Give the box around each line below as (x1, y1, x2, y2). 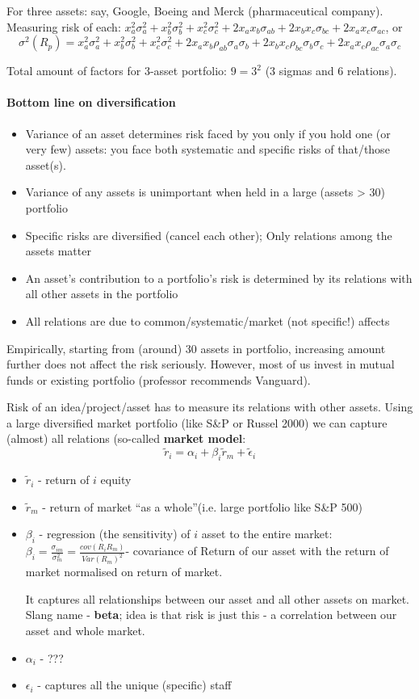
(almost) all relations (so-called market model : (6, 430, 246, 447)
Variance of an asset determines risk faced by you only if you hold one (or (25, 124, 391, 141)
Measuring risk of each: (6, 18, 121, 35)
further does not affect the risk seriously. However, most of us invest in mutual (6, 356, 395, 373)
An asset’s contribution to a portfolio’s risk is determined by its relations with (25, 269, 413, 286)
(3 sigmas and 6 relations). (265, 62, 397, 79)
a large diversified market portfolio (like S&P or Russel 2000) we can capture (6, 414, 388, 431)
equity (100, 471, 132, 488)
